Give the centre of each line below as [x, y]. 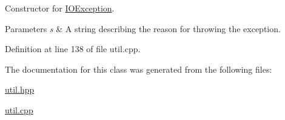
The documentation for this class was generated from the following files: [139, 69]
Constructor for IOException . [60, 8]
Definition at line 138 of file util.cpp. [73, 49]
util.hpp [20, 89]
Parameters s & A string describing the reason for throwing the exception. [143, 28]
